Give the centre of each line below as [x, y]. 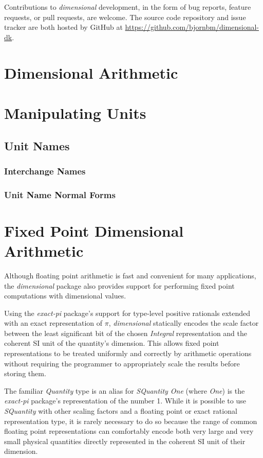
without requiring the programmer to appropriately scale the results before [122, 363]
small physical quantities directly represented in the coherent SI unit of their [125, 441]
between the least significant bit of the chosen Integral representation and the [126, 333]
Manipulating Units [75, 112]
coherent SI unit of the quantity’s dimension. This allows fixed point [112, 343]
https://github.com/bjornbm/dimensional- [192, 27]
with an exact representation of [53, 323]
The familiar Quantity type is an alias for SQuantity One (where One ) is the [125, 390]
